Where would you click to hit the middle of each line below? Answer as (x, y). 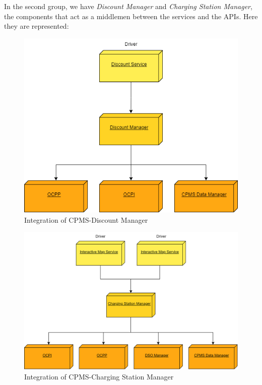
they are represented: (37, 26)
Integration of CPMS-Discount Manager (86, 219)
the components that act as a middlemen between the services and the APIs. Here (131, 16)
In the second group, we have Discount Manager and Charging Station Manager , (128, 6)
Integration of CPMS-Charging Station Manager (99, 376)
